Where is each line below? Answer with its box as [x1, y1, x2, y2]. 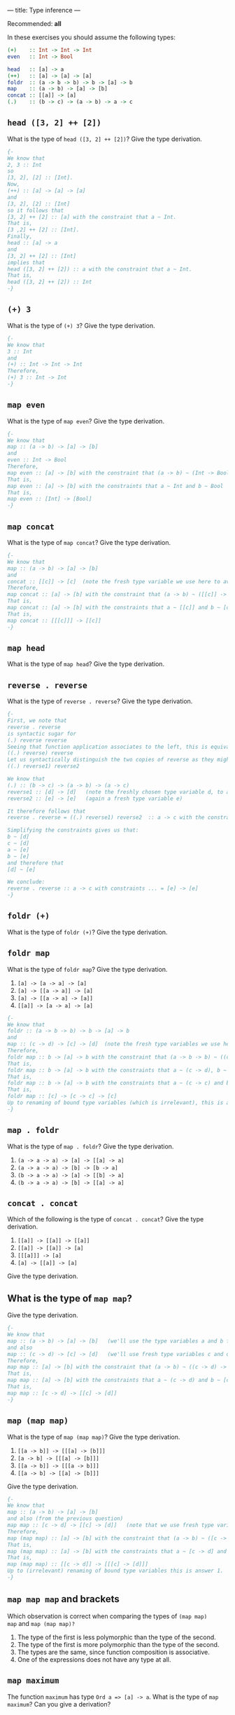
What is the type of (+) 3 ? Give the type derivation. [7, 321, 155, 330]
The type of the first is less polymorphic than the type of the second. [17, 1633, 217, 1641]
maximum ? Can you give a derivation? [7, 1700, 111, 1708]
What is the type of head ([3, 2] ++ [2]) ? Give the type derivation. [7, 135, 203, 143]
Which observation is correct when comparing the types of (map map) [7, 1612, 208, 1620]
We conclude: [7, 879, 45, 886]
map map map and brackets [7, 1593, 120, 1605]
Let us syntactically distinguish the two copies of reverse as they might [7, 757, 233, 764]
